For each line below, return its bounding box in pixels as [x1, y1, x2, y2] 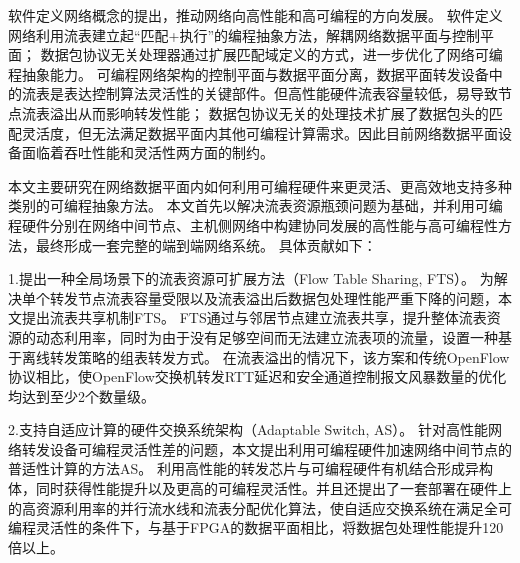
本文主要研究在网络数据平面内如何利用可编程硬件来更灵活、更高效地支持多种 [8, 175, 512, 196]
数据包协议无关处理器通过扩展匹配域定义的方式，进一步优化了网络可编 [40, 44, 503, 65]
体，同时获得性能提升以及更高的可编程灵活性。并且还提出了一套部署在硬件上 [8, 478, 512, 499]
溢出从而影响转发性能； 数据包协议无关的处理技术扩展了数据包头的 [49, 102, 489, 123]
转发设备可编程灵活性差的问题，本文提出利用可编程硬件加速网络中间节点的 [21, 438, 512, 459]
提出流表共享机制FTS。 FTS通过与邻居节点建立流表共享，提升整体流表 [21, 307, 487, 328]
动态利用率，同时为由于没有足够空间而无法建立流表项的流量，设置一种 [35, 326, 498, 347]
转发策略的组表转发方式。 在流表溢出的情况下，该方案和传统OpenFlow [49, 346, 510, 367]
